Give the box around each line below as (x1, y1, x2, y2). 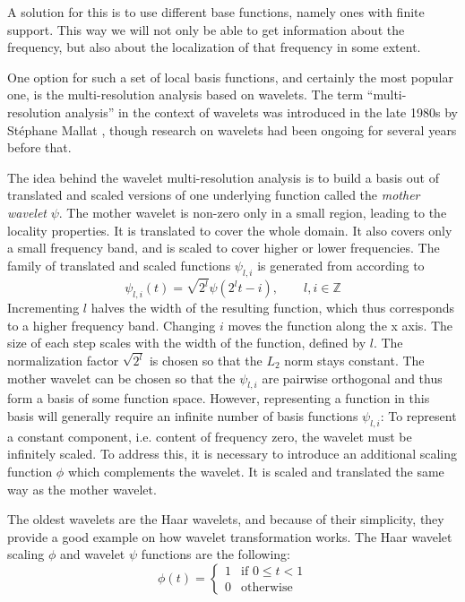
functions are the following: (141, 545, 290, 563)
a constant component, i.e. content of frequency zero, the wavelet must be (7, 426, 412, 445)
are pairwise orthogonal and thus (262, 368, 443, 387)
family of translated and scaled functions (7, 255, 231, 274)
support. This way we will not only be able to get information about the (7, 20, 405, 39)
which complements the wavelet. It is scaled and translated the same (67, 462, 444, 480)
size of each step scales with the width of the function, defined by (7, 333, 366, 352)
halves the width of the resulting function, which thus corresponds (90, 297, 455, 316)
